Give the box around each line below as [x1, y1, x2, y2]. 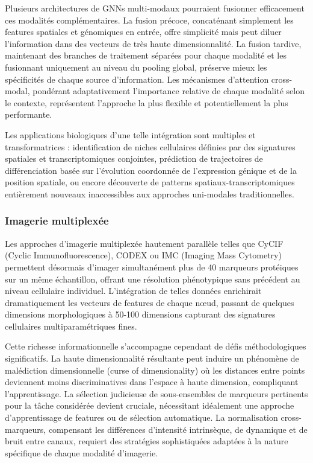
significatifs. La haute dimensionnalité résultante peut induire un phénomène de [5, 352, 299, 365]
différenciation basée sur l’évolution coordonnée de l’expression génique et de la [5, 164, 297, 176]
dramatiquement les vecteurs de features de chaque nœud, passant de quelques [5, 296, 294, 308]
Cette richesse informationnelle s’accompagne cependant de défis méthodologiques [5, 340, 306, 353]
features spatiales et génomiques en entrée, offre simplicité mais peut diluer [5, 25, 282, 38]
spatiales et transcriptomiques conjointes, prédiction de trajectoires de [5, 152, 263, 165]
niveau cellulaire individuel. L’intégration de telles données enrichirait [5, 284, 262, 297]
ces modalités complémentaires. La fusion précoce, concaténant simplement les [5, 13, 294, 26]
